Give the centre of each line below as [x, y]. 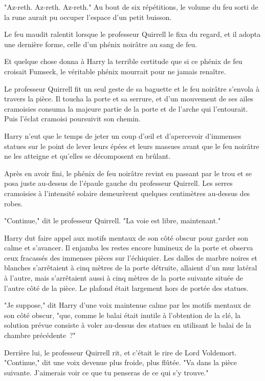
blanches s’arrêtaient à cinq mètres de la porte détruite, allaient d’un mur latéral [131, 268]
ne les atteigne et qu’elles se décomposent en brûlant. [87, 156]
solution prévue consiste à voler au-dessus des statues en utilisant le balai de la [128, 325]
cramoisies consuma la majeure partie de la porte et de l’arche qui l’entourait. [126, 108]
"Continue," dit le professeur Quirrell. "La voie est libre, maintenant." [113, 220]
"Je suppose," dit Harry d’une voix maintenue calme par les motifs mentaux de [128, 305]
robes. [14, 203]
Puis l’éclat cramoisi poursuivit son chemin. [72, 119]
